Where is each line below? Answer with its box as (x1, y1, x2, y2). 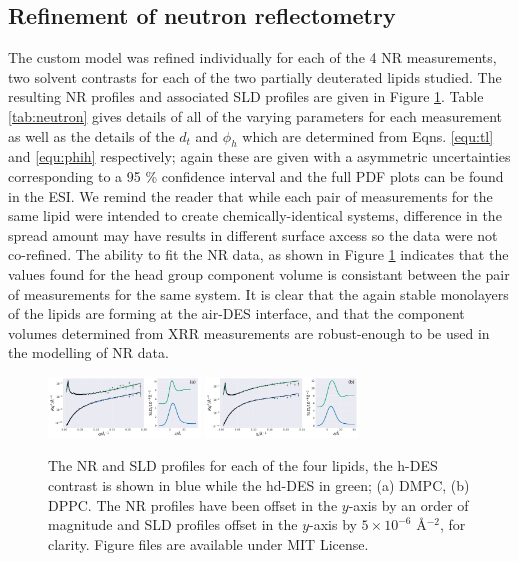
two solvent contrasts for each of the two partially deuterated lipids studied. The (8, 66, 502, 87)
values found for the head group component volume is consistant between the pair (8, 263, 510, 284)
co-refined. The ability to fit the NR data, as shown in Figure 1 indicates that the (8, 244, 509, 265)
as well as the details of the (8, 125, 175, 146)
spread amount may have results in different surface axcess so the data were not (8, 224, 498, 245)
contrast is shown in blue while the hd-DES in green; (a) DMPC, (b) (48, 475, 470, 496)
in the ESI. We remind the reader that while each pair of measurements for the (8, 185, 493, 206)
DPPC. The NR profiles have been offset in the (48, 494, 338, 515)
